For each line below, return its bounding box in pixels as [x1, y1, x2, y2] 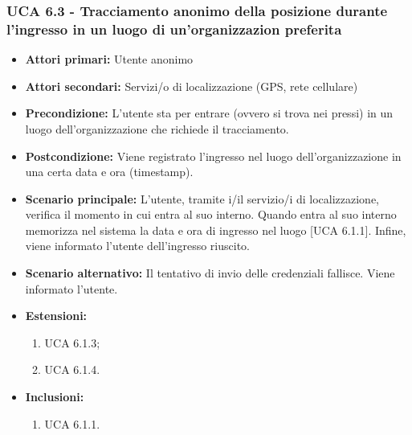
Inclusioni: [25, 388, 84, 405]
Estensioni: [25, 307, 88, 324]
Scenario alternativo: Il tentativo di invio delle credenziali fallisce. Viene [25, 265, 395, 281]
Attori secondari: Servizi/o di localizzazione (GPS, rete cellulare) [25, 77, 358, 94]
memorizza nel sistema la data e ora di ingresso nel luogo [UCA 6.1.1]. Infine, [25, 221, 406, 238]
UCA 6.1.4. [44, 361, 100, 378]
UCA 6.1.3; [44, 334, 100, 351]
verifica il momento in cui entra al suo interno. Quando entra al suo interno [25, 206, 397, 223]
